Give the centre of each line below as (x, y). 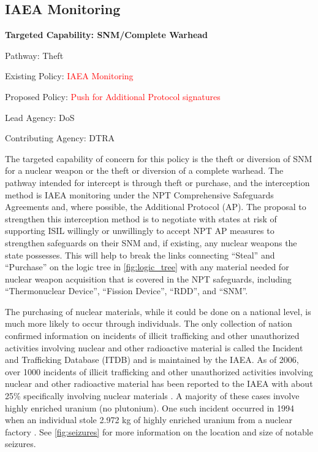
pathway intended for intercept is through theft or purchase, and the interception (157, 182)
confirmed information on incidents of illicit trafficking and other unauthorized (152, 336)
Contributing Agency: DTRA (60, 138)
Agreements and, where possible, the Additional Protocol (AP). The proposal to (156, 207)
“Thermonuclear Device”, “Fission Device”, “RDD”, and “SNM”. (127, 291)
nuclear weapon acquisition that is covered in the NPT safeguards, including (148, 279)
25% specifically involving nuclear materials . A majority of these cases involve (152, 396)
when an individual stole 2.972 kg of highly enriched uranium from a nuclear (149, 420)
